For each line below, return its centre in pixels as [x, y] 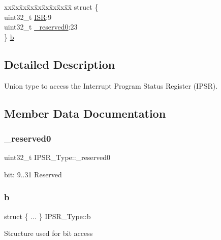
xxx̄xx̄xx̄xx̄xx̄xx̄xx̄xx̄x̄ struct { [51, 7]
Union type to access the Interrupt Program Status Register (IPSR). [111, 85]
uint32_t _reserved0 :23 [41, 27]
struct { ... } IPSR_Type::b [48, 216]
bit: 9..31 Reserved [33, 174]
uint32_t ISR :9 [28, 17]
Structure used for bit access [49, 233]
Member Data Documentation [85, 113]
